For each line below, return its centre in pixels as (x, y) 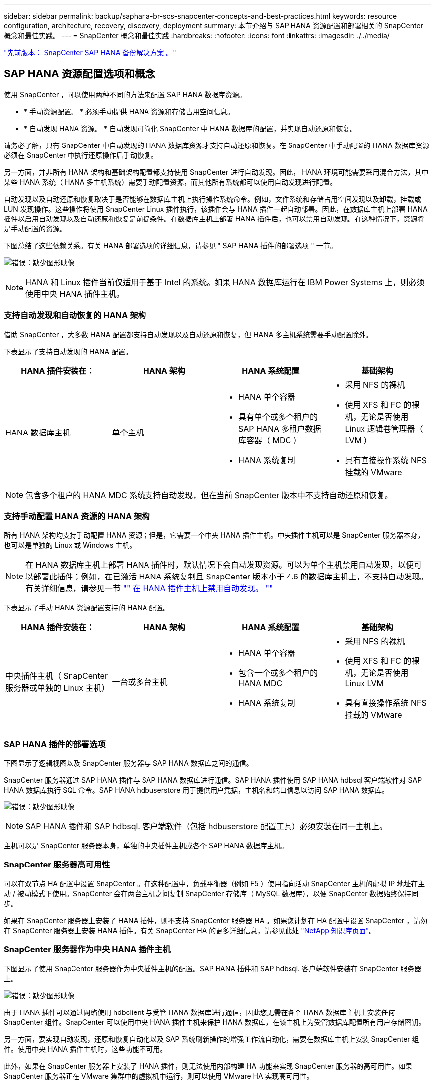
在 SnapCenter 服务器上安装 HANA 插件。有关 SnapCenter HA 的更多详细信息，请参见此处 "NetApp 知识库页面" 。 (190, 930)
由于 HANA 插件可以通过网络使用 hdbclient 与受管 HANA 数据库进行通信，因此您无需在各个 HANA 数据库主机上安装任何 (200, 1012)
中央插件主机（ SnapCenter (57, 676)
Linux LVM (364, 684)
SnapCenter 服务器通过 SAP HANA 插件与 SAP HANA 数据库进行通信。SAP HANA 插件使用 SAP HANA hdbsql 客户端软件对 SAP (213, 780)
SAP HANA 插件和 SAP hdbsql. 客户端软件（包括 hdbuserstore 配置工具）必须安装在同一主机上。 (206, 827)
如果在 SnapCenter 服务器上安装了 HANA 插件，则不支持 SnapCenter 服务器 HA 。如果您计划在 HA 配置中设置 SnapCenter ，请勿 (216, 920)
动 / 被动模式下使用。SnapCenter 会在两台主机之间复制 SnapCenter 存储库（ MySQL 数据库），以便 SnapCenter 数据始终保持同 (211, 893)
